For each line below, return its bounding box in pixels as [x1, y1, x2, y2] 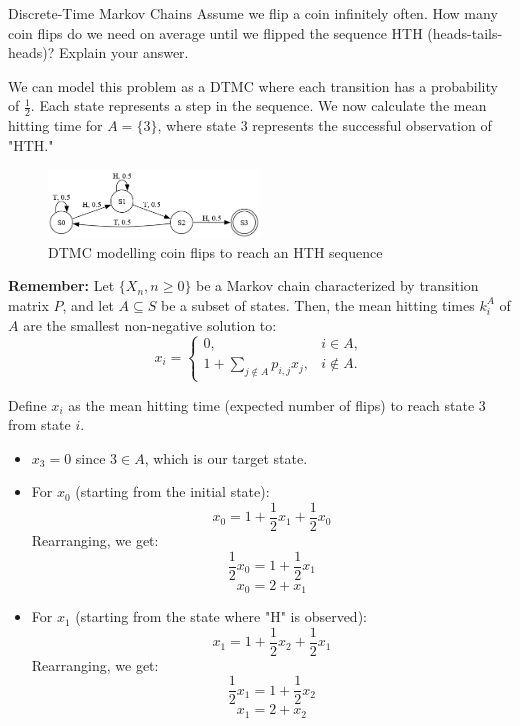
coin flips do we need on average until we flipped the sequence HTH [8, 22, 423, 43]
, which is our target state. [144, 447, 308, 468]
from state [8, 414, 71, 435]
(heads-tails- [427, 22, 503, 43]
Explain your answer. [59, 42, 189, 63]
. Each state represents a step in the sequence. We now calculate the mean [30, 95, 487, 116]
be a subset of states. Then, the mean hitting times [160, 294, 475, 315]
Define [8, 394, 47, 415]
